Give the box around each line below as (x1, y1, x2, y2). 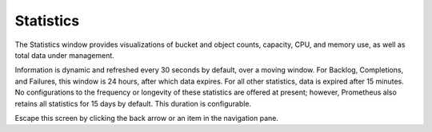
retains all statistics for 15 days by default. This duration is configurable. (14, 99, 252, 108)
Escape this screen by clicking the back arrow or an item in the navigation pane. (14, 113, 279, 122)
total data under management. (14, 50, 115, 60)
